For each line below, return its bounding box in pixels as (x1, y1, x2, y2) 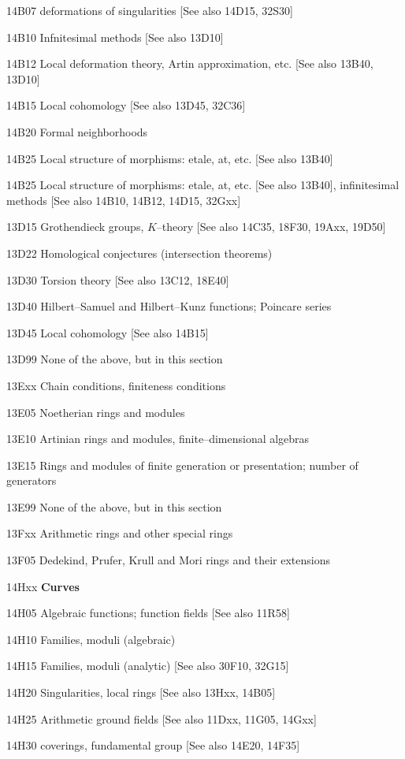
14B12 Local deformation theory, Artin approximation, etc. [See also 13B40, (6, 55, 373, 72)
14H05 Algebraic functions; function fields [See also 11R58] (6, 605, 290, 621)
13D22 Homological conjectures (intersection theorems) (6, 244, 273, 261)
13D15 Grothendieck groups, (6, 218, 144, 235)
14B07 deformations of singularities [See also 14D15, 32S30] (6, 2, 293, 18)
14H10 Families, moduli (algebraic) (6, 631, 176, 647)
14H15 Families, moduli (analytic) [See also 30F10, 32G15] (6, 657, 289, 674)
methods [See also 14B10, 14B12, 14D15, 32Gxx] (6, 192, 241, 208)
